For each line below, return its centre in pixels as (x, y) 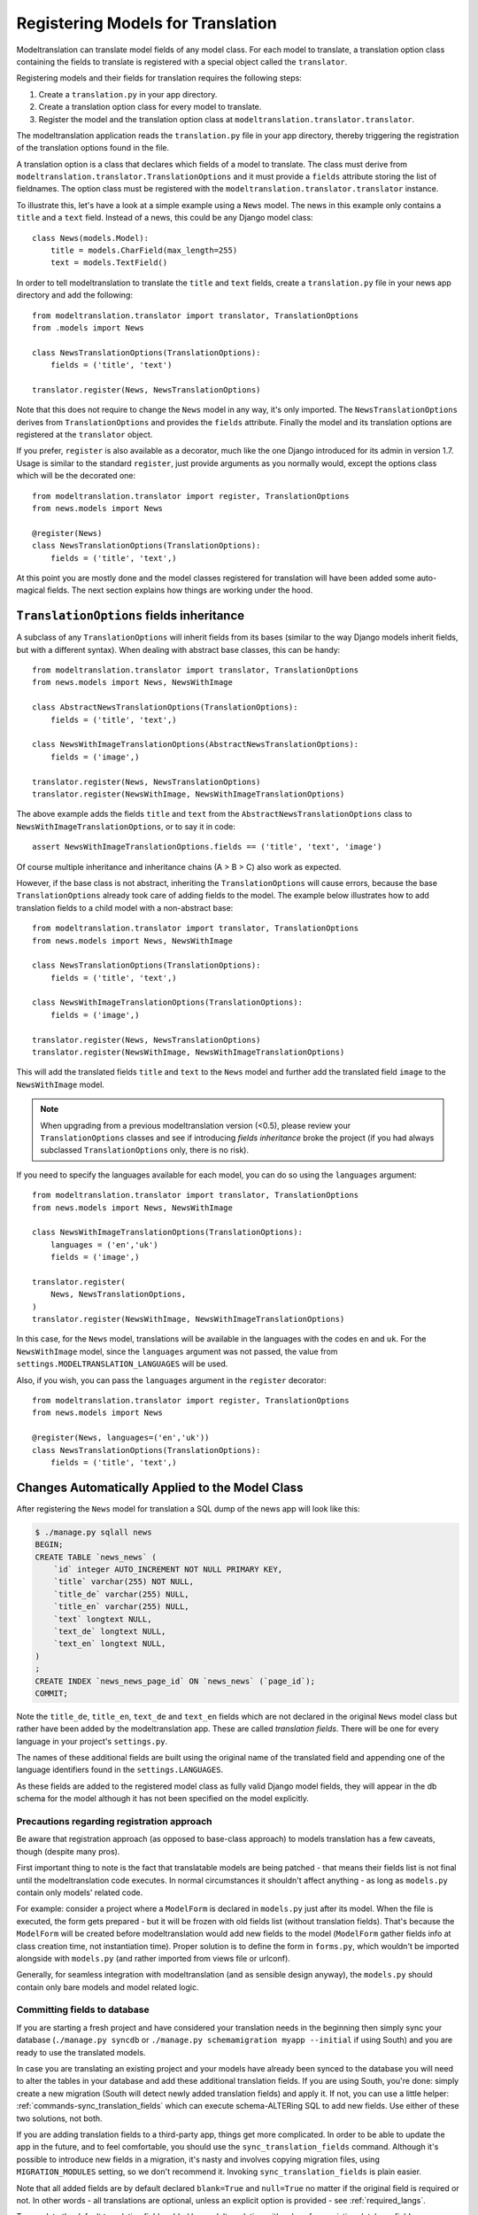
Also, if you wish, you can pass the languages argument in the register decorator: (171, 1380)
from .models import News (89, 327)
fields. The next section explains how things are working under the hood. (180, 590)
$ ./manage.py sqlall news (93, 1532)
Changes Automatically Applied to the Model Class (160, 1487)
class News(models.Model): (91, 238)
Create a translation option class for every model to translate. (150, 107)
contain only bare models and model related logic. (108, 1987)
